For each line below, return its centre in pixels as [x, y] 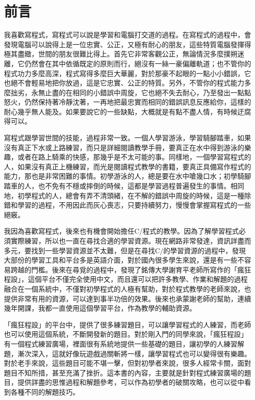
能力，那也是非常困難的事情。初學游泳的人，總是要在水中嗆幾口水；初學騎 [124, 176]
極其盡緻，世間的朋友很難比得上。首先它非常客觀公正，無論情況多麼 [114, 54]
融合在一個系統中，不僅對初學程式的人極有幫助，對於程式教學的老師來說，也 [127, 288]
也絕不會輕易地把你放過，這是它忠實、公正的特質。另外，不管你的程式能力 [124, 83]
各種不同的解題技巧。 [45, 391]
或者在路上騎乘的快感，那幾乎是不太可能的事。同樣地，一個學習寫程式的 [134, 157]
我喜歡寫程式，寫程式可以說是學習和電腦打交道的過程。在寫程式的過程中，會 [127, 35]
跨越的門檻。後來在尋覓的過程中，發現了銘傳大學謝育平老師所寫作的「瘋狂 [131, 269]
